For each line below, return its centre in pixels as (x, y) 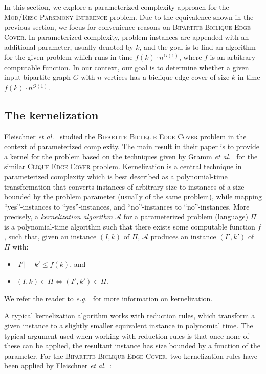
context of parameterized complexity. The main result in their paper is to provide (132, 146)
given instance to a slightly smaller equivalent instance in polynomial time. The (129, 326)
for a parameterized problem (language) (186, 216)
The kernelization (51, 115)
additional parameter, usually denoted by (69, 47)
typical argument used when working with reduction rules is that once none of (127, 335)
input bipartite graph (38, 77)
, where (191, 57)
